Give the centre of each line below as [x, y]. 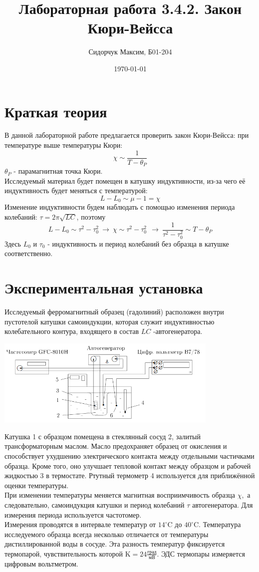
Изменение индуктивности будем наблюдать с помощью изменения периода [120, 207]
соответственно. [29, 253]
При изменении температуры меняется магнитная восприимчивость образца [120, 495]
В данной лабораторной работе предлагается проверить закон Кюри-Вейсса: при [127, 135]
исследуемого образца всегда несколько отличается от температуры [107, 534]
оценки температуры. [37, 485]
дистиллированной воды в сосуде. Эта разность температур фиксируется [115, 544]
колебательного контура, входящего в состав [72, 331]
